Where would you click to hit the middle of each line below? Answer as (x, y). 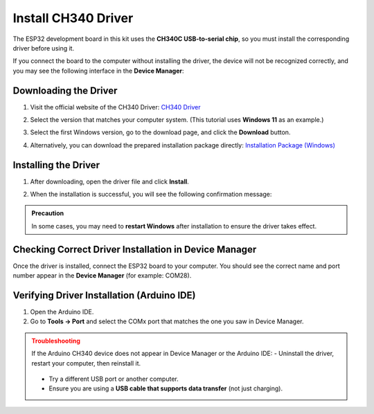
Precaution (48, 213)
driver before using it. (44, 48)
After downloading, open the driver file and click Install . (110, 181)
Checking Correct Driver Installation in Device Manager (135, 249)
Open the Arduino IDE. (62, 312)
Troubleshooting (56, 341)
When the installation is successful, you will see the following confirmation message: (151, 195)
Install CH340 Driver (73, 18)
